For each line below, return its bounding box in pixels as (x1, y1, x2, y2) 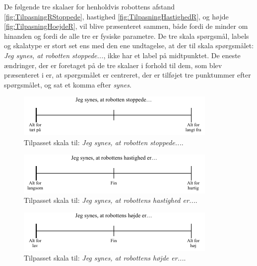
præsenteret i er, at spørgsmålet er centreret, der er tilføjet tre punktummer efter (4, 70, 251, 80)
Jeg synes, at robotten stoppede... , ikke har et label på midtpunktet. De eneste (4, 50, 241, 60)
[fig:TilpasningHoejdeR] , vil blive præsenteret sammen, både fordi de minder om (4, 21, 248, 31)
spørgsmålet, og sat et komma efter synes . (4, 79, 131, 89)
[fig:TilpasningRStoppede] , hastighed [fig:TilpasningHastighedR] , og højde (4, 11, 229, 21)
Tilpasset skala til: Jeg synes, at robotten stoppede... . (24, 137, 184, 147)
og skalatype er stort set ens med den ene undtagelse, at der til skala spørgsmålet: (4, 40, 254, 51)
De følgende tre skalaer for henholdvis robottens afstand (4, 1, 175, 11)
